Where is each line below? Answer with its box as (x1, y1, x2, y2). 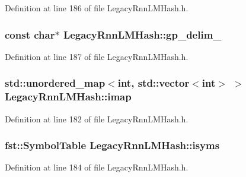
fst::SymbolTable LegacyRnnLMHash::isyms (5, 138, 220, 153)
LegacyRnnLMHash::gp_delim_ (63, 27, 222, 42)
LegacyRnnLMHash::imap (5, 89, 132, 104)
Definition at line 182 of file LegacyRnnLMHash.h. (5, 112, 189, 125)
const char (5, 27, 55, 42)
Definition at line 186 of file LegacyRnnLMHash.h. (5, 2, 189, 14)
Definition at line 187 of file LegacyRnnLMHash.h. (5, 50, 189, 62)
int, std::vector (117, 75, 190, 90)
